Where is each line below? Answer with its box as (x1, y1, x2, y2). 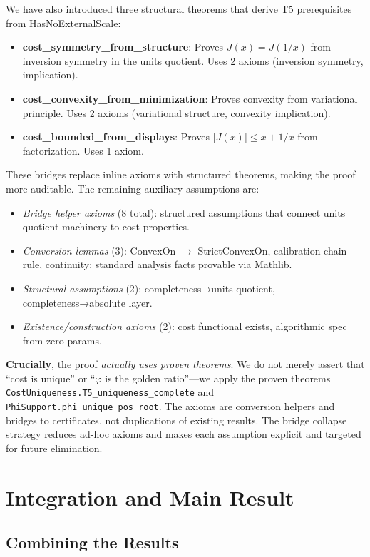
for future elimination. (6, 440, 103, 455)
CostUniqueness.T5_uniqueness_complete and (6, 384, 215, 399)
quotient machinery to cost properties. (22, 219, 190, 234)
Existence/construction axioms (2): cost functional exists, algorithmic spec (22, 319, 347, 334)
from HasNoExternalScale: (6, 15, 121, 30)
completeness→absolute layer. (22, 295, 153, 310)
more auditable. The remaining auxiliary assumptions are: (6, 180, 259, 195)
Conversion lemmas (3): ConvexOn (22, 242, 176, 257)
